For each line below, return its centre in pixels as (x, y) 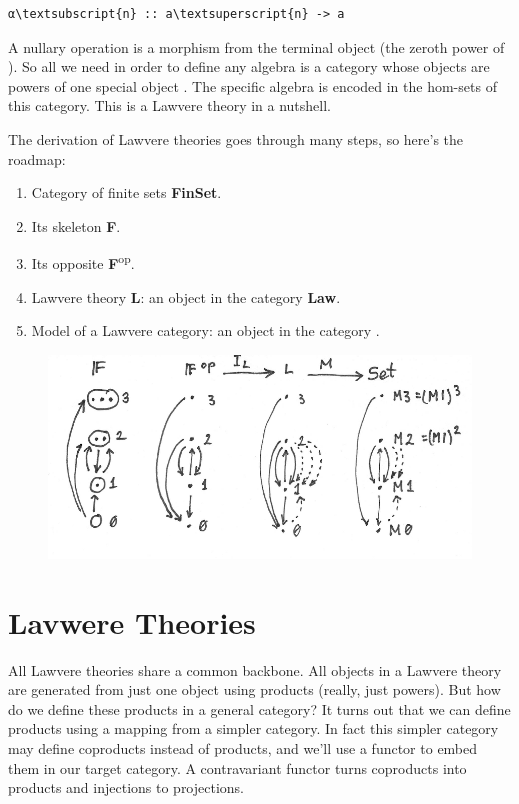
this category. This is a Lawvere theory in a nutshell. (169, 105)
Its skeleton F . (76, 225)
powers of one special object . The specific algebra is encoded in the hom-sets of (252, 85)
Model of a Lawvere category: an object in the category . (205, 330)
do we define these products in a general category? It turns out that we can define (259, 708)
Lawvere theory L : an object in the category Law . (186, 296)
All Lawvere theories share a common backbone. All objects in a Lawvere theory (255, 669)
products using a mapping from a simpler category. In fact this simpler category (253, 728)
